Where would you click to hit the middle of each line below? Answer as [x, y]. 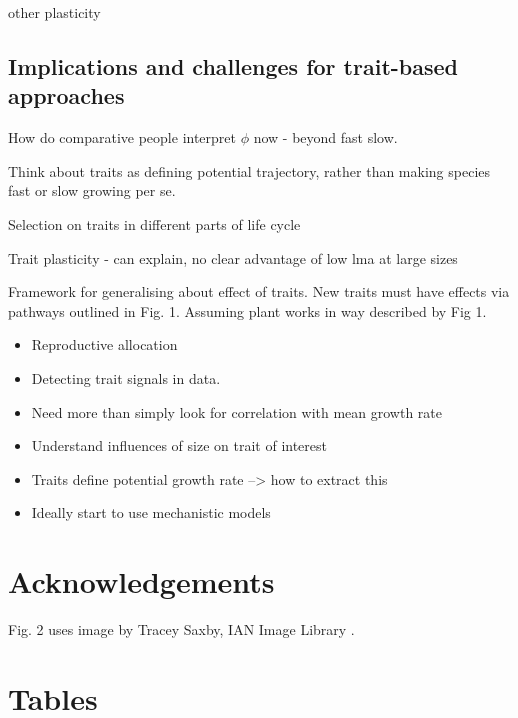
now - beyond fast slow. [325, 137]
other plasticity [54, 12]
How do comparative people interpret [122, 137]
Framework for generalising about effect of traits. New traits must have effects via [259, 291]
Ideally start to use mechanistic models [151, 512]
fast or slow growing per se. [92, 190]
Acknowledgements [141, 581]
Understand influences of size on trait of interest [179, 445]
